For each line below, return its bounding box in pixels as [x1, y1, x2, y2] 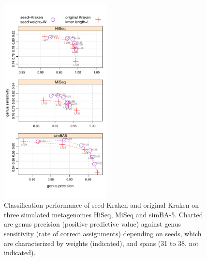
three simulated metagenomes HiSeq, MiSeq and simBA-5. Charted [4, 209, 203, 219]
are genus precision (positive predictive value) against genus [4, 219, 181, 229]
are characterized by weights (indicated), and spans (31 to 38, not [4, 238, 199, 248]
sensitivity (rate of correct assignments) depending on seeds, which [4, 228, 202, 238]
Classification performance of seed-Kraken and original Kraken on [4, 200, 199, 210]
